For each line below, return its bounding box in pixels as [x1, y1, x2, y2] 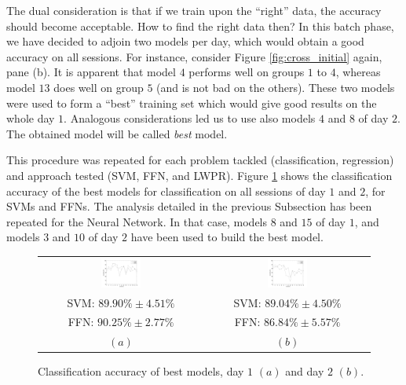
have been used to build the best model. [130, 229, 324, 245]
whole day [6, 110, 55, 126]
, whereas [335, 64, 381, 80]
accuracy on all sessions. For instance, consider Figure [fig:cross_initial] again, [6, 48, 382, 64]
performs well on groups [188, 64, 305, 80]
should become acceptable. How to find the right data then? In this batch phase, [6, 17, 394, 34]
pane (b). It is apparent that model [6, 64, 176, 80]
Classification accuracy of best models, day [38, 363, 244, 379]
